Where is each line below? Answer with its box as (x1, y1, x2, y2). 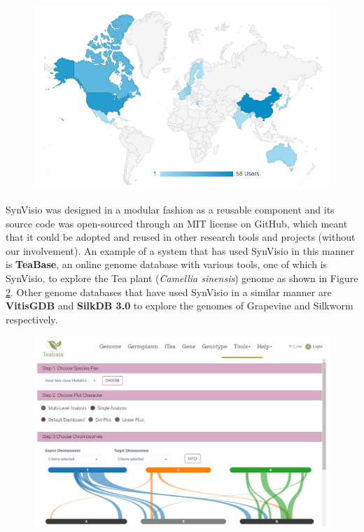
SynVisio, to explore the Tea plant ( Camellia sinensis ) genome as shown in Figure (6, 270, 358, 285)
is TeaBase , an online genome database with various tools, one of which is (6, 257, 328, 272)
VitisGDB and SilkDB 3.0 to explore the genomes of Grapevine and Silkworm (6, 298, 353, 313)
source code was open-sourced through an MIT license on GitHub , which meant (6, 216, 348, 230)
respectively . (6, 311, 58, 326)
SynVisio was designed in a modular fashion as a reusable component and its (6, 202, 335, 217)
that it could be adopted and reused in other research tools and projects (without (6, 230, 356, 244)
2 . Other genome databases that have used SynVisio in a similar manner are (6, 284, 332, 299)
